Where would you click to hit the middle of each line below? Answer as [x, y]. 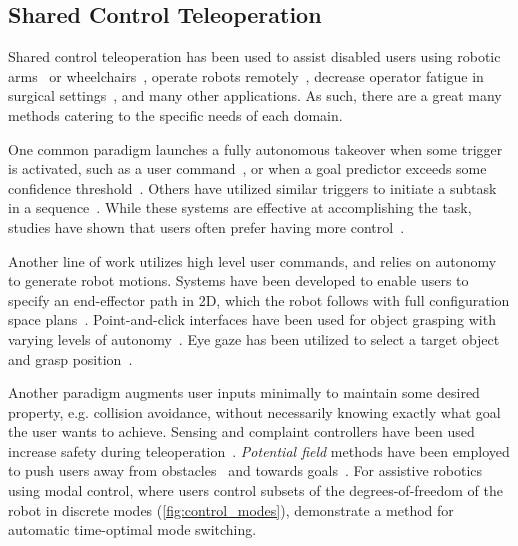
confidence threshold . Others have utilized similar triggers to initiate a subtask [252, 187]
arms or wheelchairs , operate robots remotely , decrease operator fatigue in [246, 75]
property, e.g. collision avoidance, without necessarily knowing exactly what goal [254, 411]
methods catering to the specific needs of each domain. [175, 114]
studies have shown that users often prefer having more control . [206, 226]
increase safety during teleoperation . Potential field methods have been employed [259, 450]
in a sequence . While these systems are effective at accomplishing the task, [240, 207]
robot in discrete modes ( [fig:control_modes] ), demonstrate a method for [231, 509]
